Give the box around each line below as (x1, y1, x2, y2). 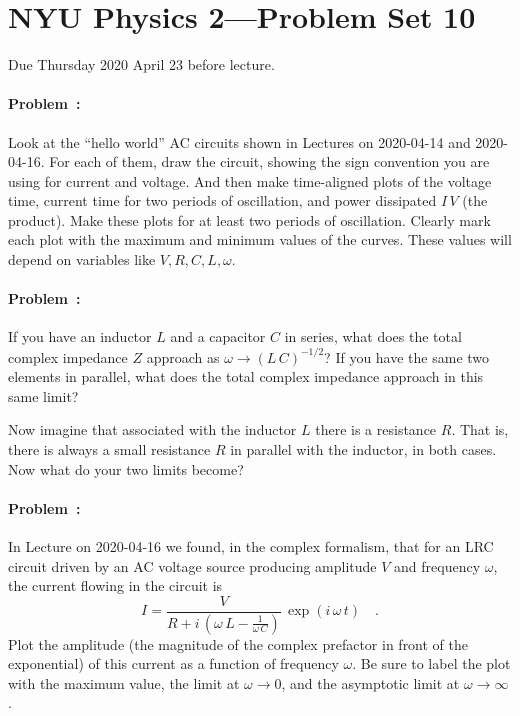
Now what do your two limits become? (8, 458, 244, 479)
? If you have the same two (324, 346, 490, 367)
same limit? (8, 385, 79, 406)
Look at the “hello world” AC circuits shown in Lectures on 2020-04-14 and (8, 131, 471, 152)
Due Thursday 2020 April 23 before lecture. (8, 54, 275, 75)
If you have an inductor (8, 326, 152, 347)
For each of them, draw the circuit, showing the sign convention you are (49, 151, 490, 172)
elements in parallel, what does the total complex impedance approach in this (8, 366, 484, 387)
